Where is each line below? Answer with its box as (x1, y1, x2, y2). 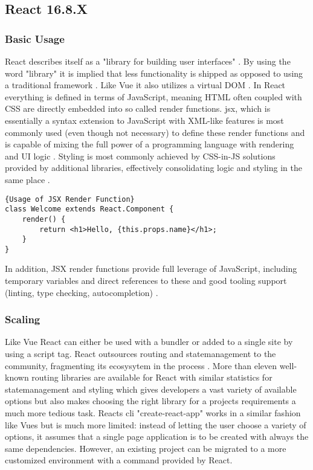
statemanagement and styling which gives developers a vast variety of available (5, 382, 297, 395)
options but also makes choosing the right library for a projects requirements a (5, 394, 296, 407)
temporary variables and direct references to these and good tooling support (5, 274, 287, 287)
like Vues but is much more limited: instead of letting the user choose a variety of (5, 418, 306, 431)
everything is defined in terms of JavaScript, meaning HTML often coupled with (5, 90, 302, 103)
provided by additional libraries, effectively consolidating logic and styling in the (5, 161, 302, 174)
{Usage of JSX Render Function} (5, 195, 135, 204)
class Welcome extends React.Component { (5, 205, 174, 214)
